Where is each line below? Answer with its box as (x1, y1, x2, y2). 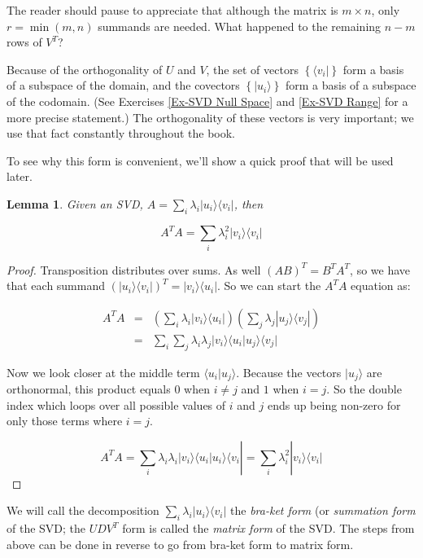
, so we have (350, 261, 411, 278)
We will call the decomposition (7, 502, 159, 519)
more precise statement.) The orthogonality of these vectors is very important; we (7, 108, 414, 125)
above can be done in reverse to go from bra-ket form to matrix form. (7, 535, 354, 552)
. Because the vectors (236, 363, 342, 380)
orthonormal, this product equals (7, 380, 171, 398)
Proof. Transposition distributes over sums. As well (7, 261, 261, 278)
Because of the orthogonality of (7, 60, 163, 77)
